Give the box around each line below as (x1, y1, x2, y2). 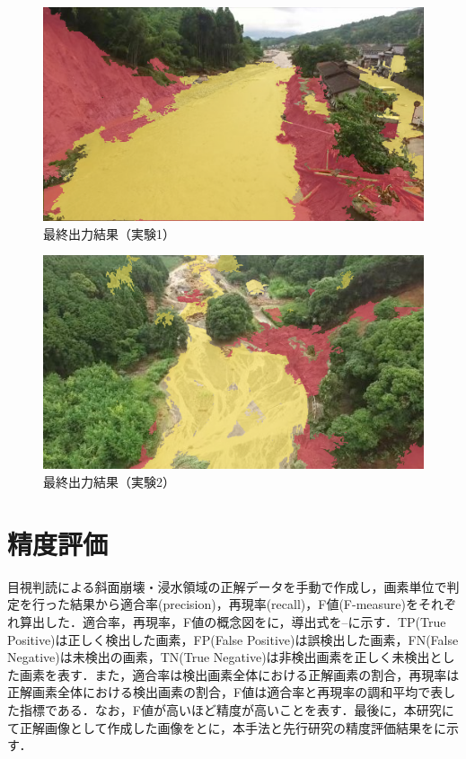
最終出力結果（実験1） (43, 224, 175, 243)
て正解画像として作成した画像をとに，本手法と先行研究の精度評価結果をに (7, 718, 446, 737)
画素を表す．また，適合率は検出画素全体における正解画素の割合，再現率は (19, 665, 460, 684)
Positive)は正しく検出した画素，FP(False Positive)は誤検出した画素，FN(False (7, 630, 459, 649)
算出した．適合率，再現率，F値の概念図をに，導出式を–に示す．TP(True (19, 612, 446, 631)
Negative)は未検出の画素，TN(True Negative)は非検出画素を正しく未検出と (7, 648, 443, 666)
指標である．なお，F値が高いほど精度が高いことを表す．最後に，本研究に (19, 700, 454, 719)
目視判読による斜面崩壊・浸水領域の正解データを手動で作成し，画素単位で (7, 577, 447, 596)
